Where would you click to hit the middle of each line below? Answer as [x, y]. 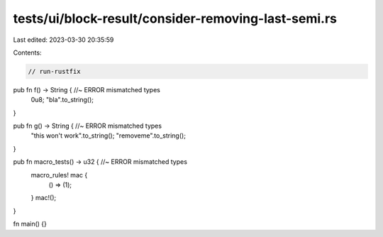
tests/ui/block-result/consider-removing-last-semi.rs [175, 18]
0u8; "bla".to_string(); [62, 100]
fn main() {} [30, 224]
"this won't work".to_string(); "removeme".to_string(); [108, 136]
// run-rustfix [54, 71]
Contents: [27, 53]
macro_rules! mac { [59, 175]
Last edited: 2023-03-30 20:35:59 [63, 40]
